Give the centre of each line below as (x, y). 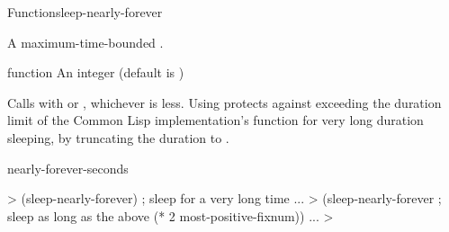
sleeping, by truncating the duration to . (118, 137)
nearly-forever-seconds (68, 168)
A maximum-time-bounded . (85, 42)
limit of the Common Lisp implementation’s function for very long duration (216, 120)
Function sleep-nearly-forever (85, 12)
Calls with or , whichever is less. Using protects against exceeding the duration (224, 102)
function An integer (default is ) (96, 72)
